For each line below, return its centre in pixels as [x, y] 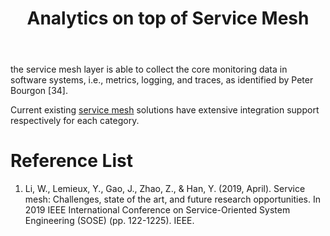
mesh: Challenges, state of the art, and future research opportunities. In [172, 199]
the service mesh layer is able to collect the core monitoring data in [149, 69]
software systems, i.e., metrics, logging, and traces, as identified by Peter [162, 80]
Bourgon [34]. [39, 91]
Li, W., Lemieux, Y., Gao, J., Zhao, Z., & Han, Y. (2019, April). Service [165, 189]
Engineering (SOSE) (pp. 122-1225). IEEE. [109, 221]
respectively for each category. [75, 121]
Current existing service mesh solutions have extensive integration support [165, 110]
